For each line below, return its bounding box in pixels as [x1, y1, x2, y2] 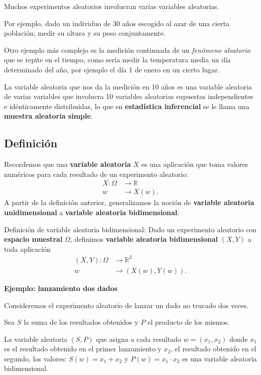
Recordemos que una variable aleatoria [4, 159, 131, 169]
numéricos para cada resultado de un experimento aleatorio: [4, 168, 188, 179]
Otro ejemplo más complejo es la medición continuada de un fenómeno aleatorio [4, 44, 250, 55]
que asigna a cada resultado [96, 333, 181, 344]
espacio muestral [4, 234, 63, 244]
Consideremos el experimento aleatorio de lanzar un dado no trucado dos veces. [4, 300, 248, 310]
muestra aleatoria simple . [4, 111, 93, 121]
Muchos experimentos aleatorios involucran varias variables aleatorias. [4, 1, 219, 11]
